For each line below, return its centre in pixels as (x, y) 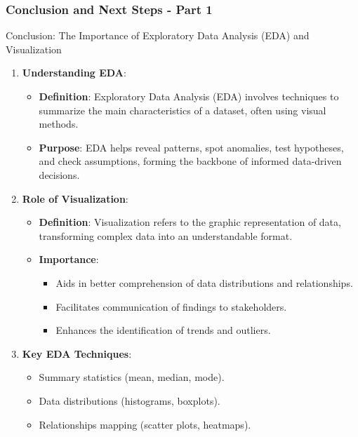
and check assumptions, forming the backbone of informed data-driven (190, 161)
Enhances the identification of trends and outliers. (163, 330)
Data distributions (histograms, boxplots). (130, 400)
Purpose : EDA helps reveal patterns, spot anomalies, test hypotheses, (191, 147)
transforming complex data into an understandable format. (166, 235)
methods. (59, 124)
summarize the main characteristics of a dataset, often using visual (183, 110)
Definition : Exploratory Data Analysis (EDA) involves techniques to (189, 96)
